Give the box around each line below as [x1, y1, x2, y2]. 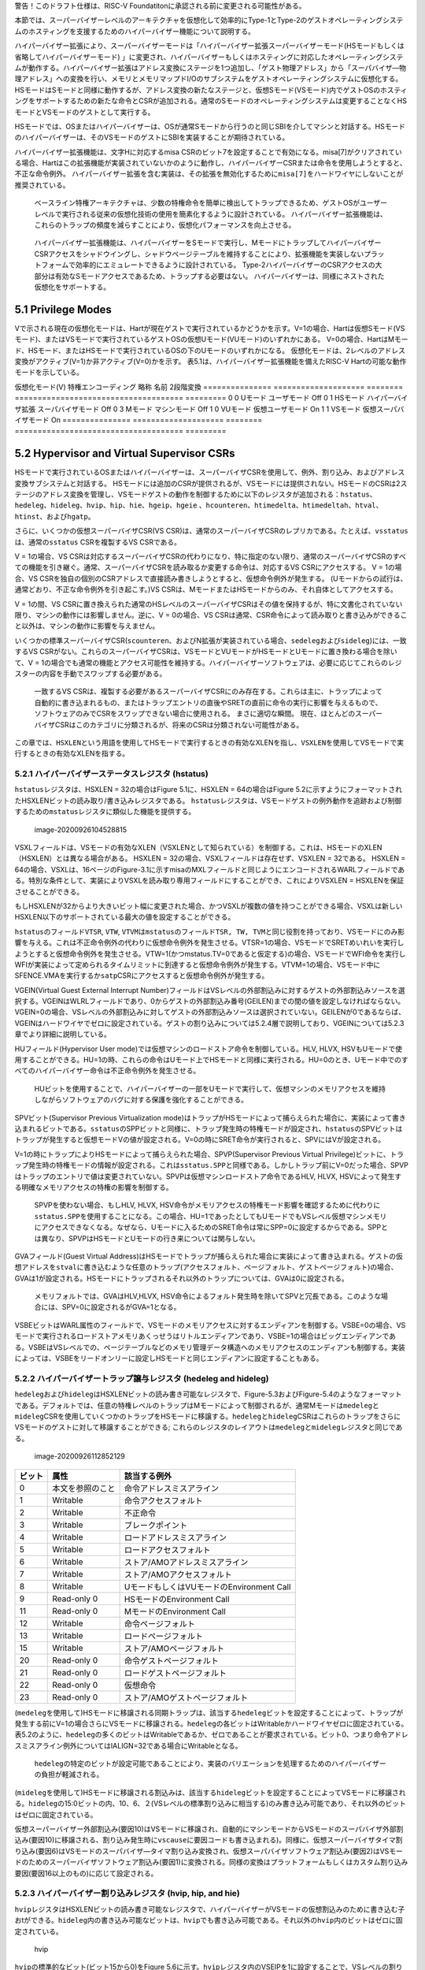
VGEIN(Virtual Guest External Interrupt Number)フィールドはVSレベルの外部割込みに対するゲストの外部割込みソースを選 [14, 985, 405, 994]
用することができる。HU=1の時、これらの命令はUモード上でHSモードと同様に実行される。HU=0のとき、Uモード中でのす [14, 1055, 408, 1065]
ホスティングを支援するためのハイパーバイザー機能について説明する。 [28, 26, 256, 35]
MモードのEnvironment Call [124, 1606, 226, 1617]
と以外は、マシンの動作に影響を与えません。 [14, 621, 160, 630]
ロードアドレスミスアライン [124, 1532, 227, 1543]
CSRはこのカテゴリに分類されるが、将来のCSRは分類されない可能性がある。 [54, 719, 304, 729]
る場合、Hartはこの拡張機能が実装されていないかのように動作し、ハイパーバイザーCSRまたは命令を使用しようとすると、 [14, 158, 407, 168]
